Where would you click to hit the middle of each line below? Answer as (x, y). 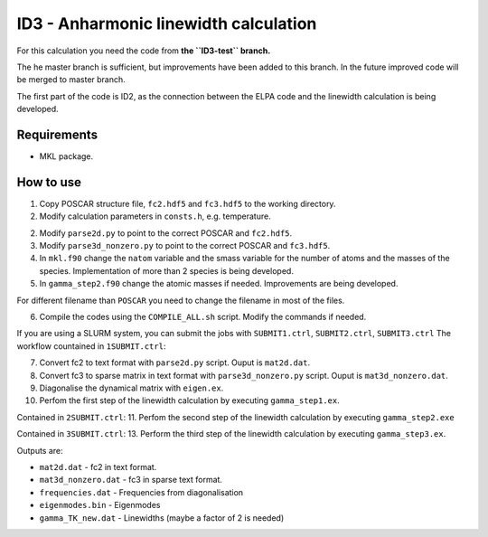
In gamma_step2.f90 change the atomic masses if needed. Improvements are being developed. (219, 284)
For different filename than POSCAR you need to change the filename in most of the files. (181, 300)
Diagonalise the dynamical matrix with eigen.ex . (131, 388)
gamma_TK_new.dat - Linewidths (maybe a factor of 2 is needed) (162, 518)
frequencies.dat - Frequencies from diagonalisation (141, 492)
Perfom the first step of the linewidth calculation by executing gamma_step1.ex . (189, 400)
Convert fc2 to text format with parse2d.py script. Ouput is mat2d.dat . (175, 363)
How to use (49, 182)
